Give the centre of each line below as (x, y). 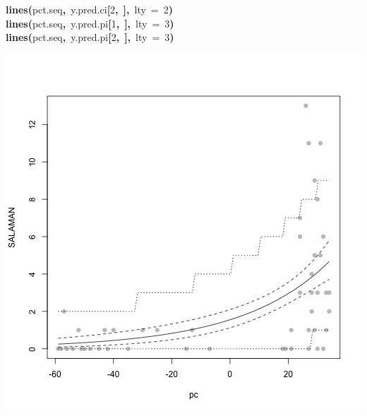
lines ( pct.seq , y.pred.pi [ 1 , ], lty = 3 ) (90, 23)
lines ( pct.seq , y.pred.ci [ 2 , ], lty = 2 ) (90, 9)
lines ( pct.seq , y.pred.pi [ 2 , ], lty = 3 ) (90, 37)
